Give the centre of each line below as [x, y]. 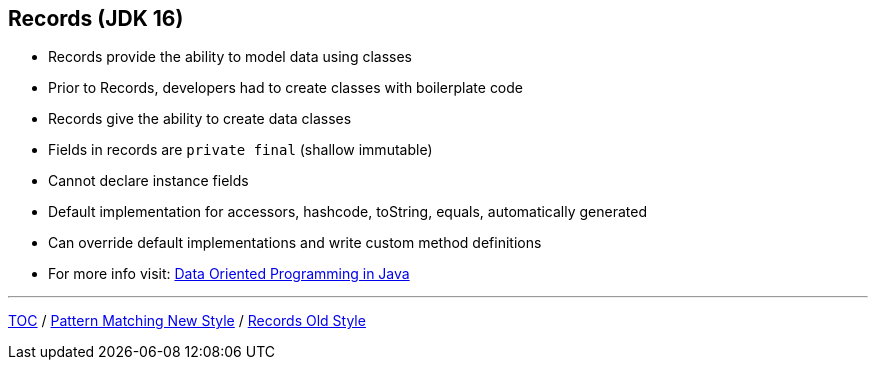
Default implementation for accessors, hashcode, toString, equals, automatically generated [348, 212]
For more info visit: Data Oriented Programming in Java [229, 274]
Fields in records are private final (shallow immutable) [240, 150]
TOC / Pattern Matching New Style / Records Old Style [187, 321]
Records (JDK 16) [96, 18]
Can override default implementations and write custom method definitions [295, 243]
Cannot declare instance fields [148, 181]
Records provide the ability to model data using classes [230, 57]
